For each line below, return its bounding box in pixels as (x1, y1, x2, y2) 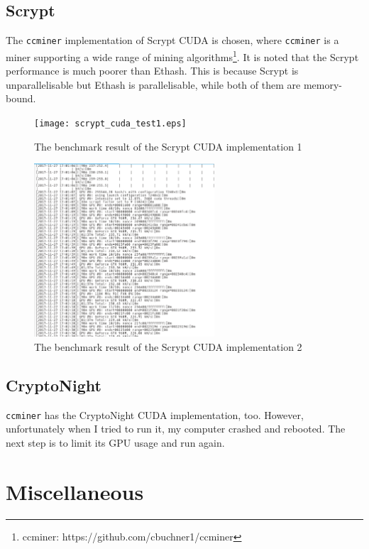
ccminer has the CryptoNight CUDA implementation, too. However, (6, 407, 304, 422)
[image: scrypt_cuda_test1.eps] (34, 118, 187, 129)
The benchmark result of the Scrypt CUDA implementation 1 (34, 138, 302, 153)
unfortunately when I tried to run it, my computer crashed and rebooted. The (6, 421, 346, 436)
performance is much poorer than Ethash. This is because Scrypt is (6, 63, 299, 78)
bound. (6, 91, 36, 106)
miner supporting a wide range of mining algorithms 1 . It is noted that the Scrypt (6, 47, 359, 64)
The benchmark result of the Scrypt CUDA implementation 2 (34, 339, 302, 354)
